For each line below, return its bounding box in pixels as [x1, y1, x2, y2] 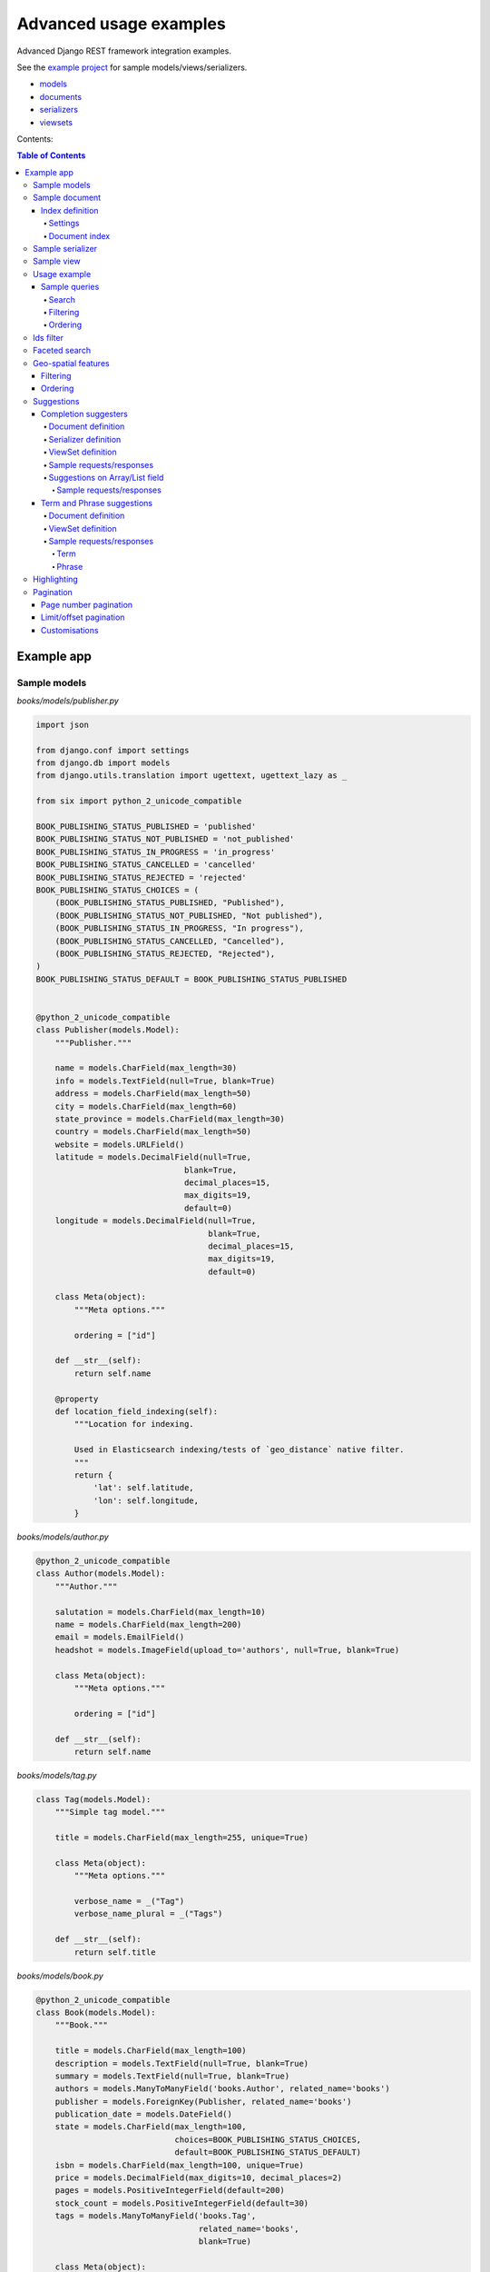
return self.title [73, 1947, 156, 1958]
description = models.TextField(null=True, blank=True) [54, 2058, 309, 2068]
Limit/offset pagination [41, 612, 125, 623]
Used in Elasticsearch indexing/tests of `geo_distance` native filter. [73, 1445, 405, 1455]
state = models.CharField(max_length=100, [54, 2122, 247, 2132]
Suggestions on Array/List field [48, 473, 164, 483]
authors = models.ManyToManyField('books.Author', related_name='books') [54, 2084, 390, 2094]
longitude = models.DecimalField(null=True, [54, 1216, 257, 1226]
